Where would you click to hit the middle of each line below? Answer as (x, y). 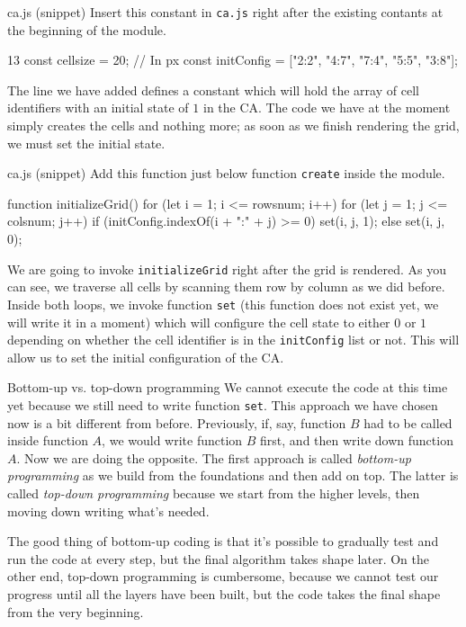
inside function (48, 440)
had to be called (408, 422)
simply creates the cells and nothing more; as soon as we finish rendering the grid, (233, 125)
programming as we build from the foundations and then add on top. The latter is (233, 475)
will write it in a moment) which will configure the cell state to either (199, 322)
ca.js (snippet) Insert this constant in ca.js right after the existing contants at (225, 12)
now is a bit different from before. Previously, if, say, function (177, 422)
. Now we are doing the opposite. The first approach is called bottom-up (214, 457)
